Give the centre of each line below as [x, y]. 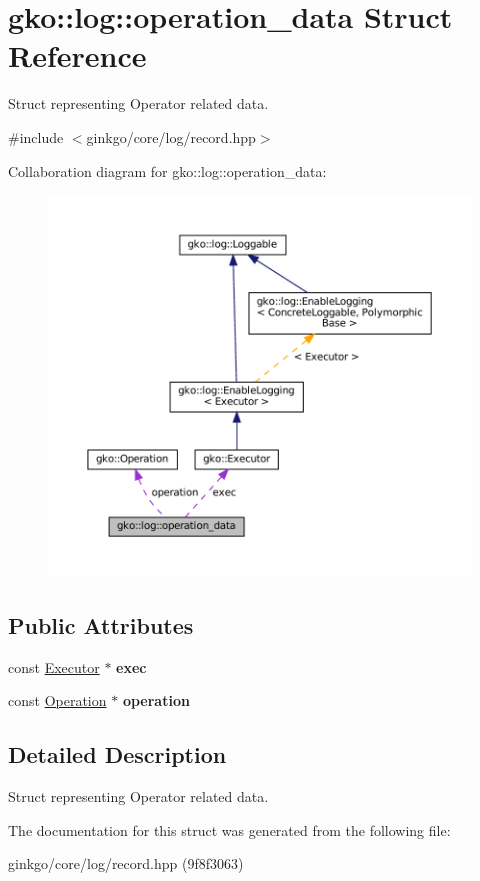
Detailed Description [117, 754]
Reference [77, 55]
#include [36, 136]
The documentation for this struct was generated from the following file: [229, 829]
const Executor [54, 666]
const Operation [57, 700]
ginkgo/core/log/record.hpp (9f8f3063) [126, 863]
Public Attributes [101, 624]
